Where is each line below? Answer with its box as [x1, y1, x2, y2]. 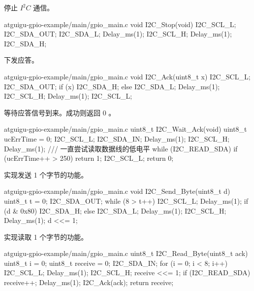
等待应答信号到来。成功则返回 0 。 [4, 107, 116, 117]
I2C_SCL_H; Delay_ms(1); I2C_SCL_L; [4, 91, 132, 101]
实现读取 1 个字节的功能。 [4, 231, 88, 242]
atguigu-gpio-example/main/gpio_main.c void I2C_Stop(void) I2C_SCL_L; [4, 19, 236, 29]
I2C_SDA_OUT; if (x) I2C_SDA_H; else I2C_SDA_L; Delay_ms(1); [4, 81, 220, 91]
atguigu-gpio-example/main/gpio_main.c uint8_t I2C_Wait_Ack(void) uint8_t [4, 124, 247, 134]
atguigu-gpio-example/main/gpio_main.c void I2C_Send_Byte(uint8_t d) [4, 186, 230, 196]
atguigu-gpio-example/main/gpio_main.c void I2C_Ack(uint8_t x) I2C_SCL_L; [4, 71, 251, 81]
